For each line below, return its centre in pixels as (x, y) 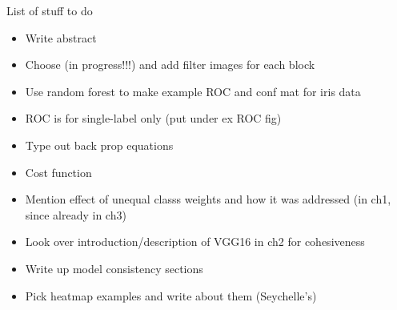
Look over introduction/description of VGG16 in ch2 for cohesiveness (195, 242)
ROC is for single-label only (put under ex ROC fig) (153, 118)
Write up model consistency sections (114, 268)
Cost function (58, 172)
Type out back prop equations (99, 145)
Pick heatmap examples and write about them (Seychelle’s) (171, 295)
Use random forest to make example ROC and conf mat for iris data (193, 91)
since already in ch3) (76, 214)
